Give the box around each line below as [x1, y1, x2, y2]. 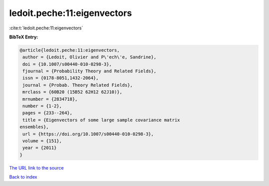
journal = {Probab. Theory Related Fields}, [22, 82, 133, 88]
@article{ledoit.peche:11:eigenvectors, [19, 47, 120, 53]
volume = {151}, [22, 138, 62, 144]
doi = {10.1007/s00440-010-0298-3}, [22, 61, 112, 67]
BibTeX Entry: [9, 34, 38, 40]
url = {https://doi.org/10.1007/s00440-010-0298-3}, [22, 131, 154, 137]
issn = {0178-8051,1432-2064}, [22, 75, 99, 81]
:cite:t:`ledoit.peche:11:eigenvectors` [9, 25, 83, 31]
